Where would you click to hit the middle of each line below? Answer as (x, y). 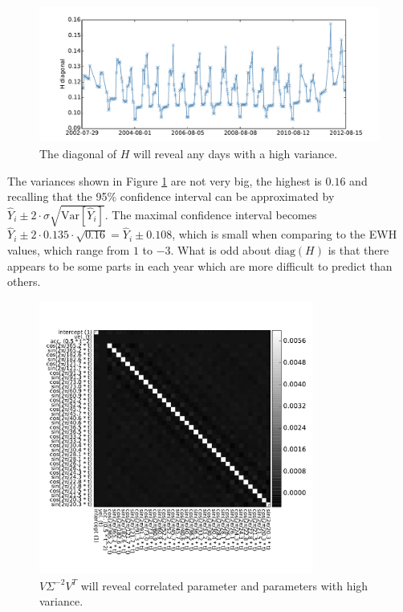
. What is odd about (221, 250)
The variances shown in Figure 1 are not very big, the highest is (165, 180)
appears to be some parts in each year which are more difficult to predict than (200, 265)
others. (24, 282)
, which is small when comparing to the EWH (285, 234)
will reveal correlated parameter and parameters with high (224, 585)
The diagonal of (78, 153)
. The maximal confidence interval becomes (211, 214)
